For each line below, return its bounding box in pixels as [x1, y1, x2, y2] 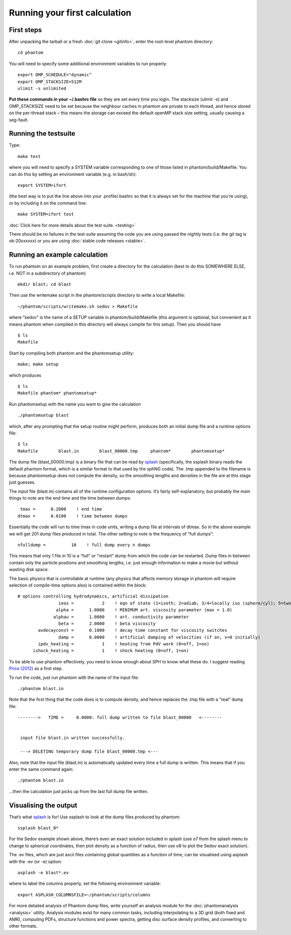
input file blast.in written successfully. [20, 735, 126, 741]
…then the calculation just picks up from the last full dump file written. [9, 788, 149, 794]
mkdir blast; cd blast [17, 282, 72, 287]
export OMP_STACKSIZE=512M [17, 79, 82, 85]
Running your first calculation [9, 7, 131, 18]
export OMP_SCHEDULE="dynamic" [17, 72, 92, 78]
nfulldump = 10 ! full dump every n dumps [17, 542, 151, 548]
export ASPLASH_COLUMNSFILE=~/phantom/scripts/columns [17, 892, 151, 898]
